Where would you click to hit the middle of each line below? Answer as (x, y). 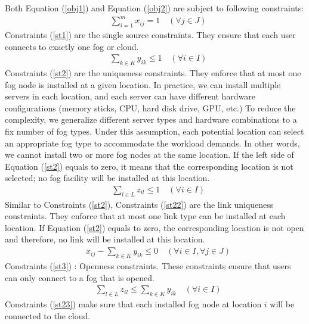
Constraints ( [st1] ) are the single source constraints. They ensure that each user (150, 34)
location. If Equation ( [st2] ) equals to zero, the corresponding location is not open (154, 227)
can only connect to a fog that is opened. (80, 277)
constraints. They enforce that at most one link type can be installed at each (145, 216)
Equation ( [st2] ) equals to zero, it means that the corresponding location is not (149, 166)
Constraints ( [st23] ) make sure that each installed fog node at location (133, 303)
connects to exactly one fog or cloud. (72, 46)
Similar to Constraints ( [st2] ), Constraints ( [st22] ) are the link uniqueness (139, 204)
